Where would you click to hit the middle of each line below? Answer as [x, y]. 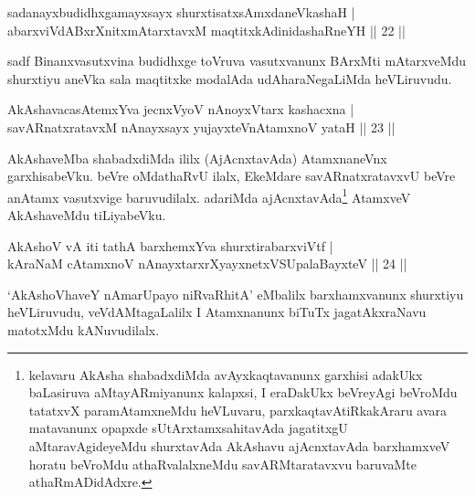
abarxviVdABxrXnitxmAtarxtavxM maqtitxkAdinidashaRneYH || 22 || [206, 30]
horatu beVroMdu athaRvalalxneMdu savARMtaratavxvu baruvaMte [223, 464]
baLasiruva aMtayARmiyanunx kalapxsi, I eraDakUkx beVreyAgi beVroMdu [243, 392]
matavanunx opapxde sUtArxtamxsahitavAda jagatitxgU [188, 428]
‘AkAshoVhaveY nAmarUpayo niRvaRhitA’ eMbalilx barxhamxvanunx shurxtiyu [236, 294]
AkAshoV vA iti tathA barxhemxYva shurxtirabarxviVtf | [170, 245]
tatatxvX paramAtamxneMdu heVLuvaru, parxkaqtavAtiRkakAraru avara [238, 410]
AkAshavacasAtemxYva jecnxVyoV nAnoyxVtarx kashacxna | [181, 109]
